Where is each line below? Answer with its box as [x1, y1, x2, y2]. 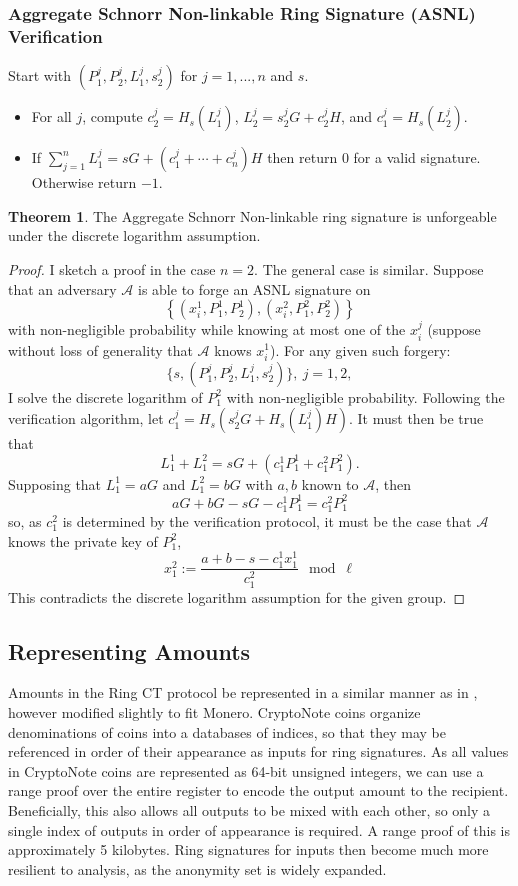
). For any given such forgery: [270, 339, 451, 360]
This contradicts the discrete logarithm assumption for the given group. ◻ [8, 586, 466, 607]
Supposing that [8, 473, 102, 494]
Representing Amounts [8, 635, 251, 666]
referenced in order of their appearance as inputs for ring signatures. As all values [8, 741, 509, 762]
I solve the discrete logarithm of [8, 386, 203, 407]
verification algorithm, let [8, 408, 164, 429]
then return [267, 147, 338, 168]
